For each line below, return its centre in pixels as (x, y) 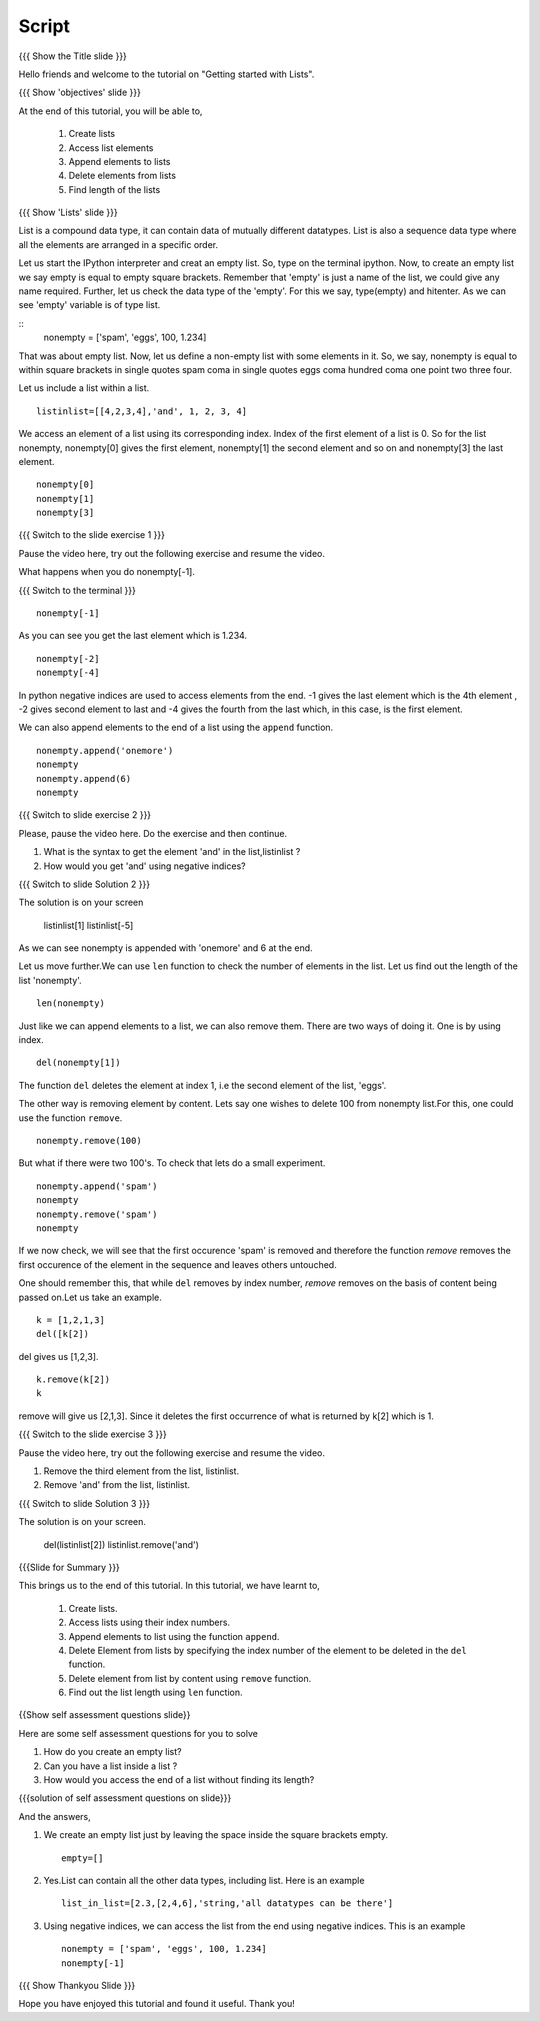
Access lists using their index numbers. (149, 1622)
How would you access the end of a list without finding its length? (179, 1780)
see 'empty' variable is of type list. (89, 305)
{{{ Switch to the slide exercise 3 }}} (92, 1434)
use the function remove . (70, 1117)
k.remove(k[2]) (73, 1379)
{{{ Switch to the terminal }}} (77, 590)
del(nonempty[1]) (78, 1063)
